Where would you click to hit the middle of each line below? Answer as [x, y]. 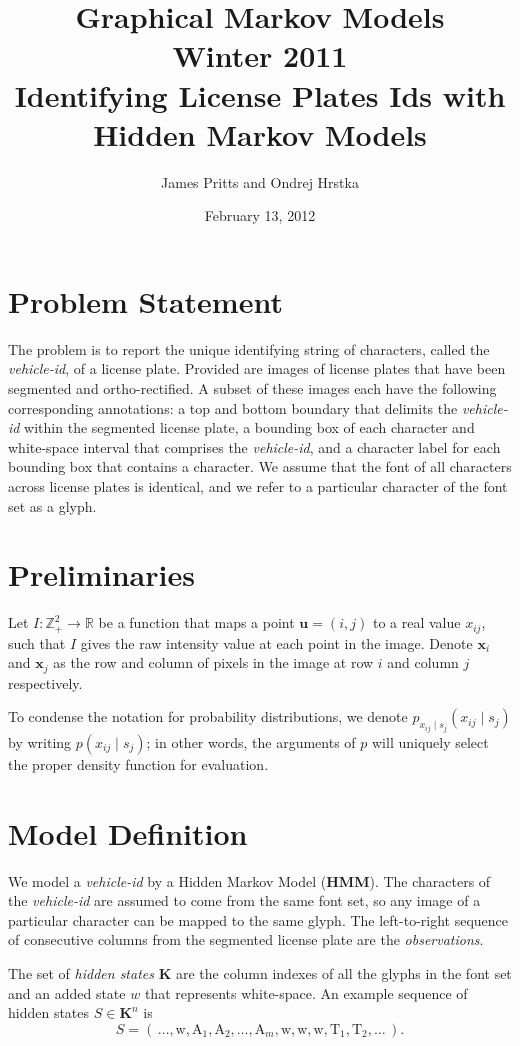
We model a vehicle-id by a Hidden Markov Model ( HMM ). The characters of [249, 880]
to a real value [416, 622]
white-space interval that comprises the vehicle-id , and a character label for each [254, 446]
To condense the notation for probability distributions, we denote [208, 716]
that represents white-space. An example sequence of [306, 992]
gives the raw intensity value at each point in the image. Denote [276, 642]
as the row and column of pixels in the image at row [213, 662]
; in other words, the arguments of [251, 741]
